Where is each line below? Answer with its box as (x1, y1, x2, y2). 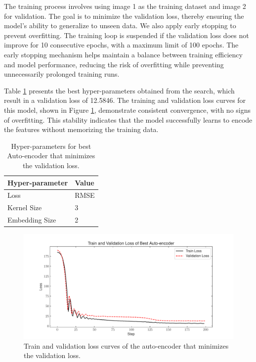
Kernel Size (7, 202, 42, 213)
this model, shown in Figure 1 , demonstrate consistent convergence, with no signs (4, 104, 251, 115)
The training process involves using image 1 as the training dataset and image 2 (4, 1, 246, 11)
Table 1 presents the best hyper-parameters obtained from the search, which (4, 85, 235, 95)
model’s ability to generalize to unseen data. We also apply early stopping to (4, 20, 236, 31)
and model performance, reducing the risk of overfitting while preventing (4, 59, 224, 69)
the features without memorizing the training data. (4, 124, 159, 135)
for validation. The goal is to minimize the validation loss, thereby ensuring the (4, 10, 244, 21)
